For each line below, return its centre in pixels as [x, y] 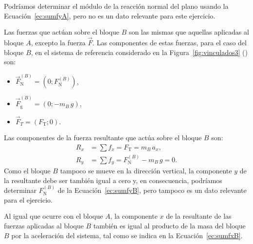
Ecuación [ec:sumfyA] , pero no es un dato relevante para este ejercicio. [110, 15]
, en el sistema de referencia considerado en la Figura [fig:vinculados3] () [139, 52]
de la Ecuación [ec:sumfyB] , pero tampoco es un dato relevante [152, 190]
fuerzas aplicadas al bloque [44, 226]
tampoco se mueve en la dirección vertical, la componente [146, 171]
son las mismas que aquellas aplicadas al [189, 32]
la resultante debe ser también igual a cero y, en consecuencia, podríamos [113, 180]
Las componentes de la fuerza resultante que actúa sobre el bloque [103, 138]
